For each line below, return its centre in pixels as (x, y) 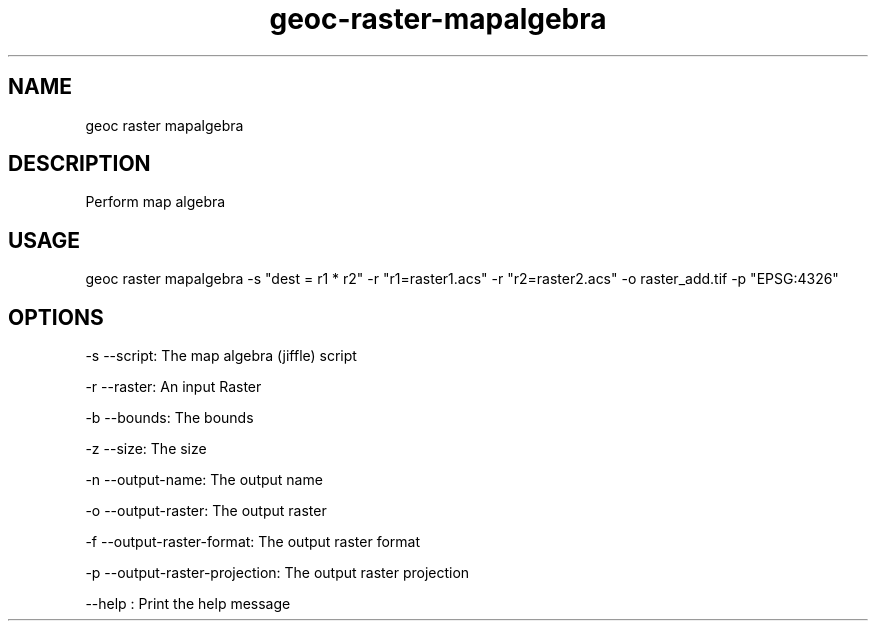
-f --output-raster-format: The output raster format (253, 542)
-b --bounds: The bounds (169, 418)
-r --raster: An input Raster (173, 387)
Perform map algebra (155, 202)
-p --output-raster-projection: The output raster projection (277, 573)
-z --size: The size (146, 449)
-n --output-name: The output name (204, 480)
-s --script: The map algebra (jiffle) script (221, 356)
